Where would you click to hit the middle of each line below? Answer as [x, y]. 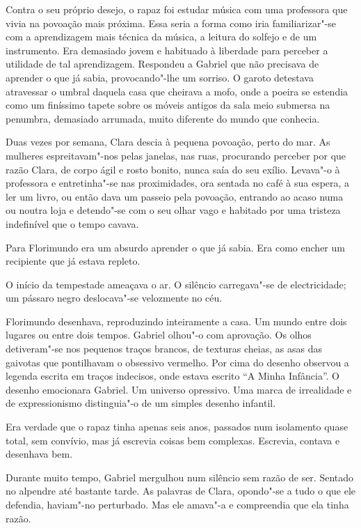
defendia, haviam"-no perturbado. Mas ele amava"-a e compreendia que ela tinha [177, 504]
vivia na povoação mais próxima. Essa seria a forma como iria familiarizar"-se [171, 23]
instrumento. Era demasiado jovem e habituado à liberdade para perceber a [167, 50]
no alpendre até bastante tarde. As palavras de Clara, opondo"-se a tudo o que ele [181, 491]
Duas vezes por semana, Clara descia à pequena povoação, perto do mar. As [168, 142]
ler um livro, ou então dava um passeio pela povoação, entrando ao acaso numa [175, 196]
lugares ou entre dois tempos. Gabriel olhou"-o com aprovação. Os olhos [159, 335]
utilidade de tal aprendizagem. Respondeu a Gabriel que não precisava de [162, 64]
